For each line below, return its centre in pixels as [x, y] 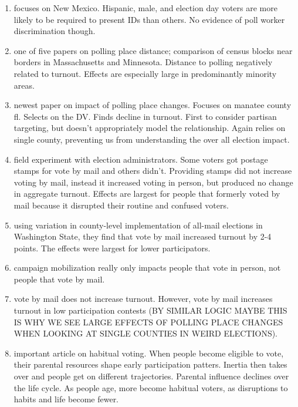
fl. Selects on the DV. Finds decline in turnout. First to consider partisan [145, 116]
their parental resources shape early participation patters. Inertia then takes [150, 364]
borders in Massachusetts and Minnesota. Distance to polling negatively [143, 62]
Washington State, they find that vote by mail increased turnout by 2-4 [143, 236]
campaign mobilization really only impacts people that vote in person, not [147, 268]
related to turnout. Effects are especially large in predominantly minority [145, 73]
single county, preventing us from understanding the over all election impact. [152, 139]
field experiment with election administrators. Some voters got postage [141, 159]
